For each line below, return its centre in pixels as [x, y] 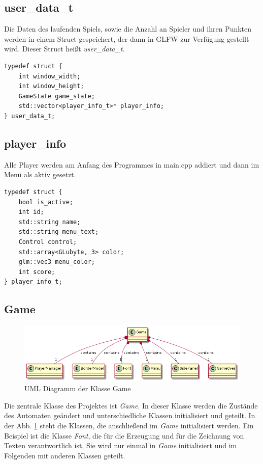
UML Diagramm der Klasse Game [78, 388]
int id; [31, 212]
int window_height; [51, 86]
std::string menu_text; [59, 232]
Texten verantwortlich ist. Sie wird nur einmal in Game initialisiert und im [121, 445]
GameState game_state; [57, 96]
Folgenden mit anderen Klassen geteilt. [65, 455]
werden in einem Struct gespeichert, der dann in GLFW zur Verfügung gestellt [127, 38]
